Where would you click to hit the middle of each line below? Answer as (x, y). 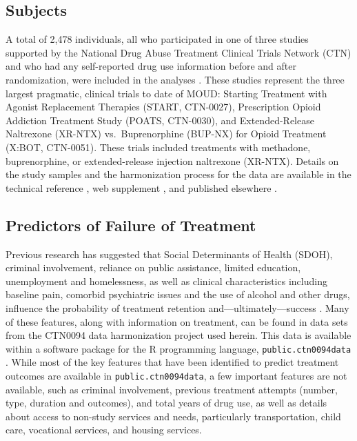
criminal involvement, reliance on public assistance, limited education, (153, 267)
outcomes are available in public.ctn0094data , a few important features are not (176, 375)
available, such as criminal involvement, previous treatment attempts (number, (172, 389)
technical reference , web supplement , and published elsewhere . (141, 187)
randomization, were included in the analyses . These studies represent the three (175, 79)
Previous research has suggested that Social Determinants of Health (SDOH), (169, 254)
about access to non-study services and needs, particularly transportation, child (173, 416)
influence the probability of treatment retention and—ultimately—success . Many (177, 307)
